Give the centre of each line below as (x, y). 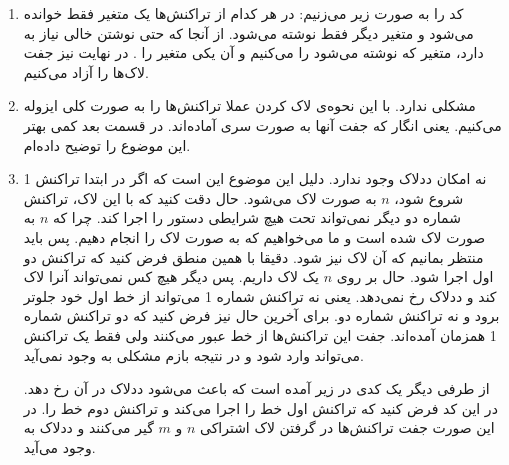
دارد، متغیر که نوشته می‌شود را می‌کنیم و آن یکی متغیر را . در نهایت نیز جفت (253, 52)
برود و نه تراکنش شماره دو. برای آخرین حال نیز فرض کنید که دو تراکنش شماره (261, 315)
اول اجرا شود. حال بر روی (415, 276)
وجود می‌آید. (59, 446)
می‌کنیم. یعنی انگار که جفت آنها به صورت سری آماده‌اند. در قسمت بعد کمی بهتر (262, 124)
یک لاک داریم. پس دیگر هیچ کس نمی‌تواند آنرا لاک (171, 276)
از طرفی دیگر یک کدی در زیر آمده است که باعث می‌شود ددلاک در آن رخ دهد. (256, 388)
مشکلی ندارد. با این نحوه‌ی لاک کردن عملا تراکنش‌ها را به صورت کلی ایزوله (249, 105)
